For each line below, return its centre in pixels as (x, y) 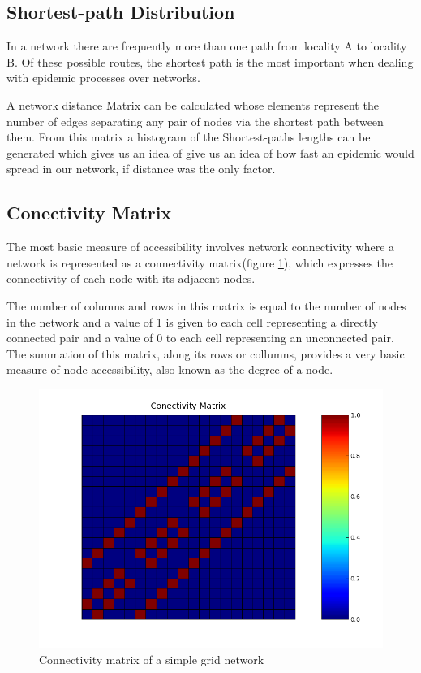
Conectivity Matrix (89, 213)
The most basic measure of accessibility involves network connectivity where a (201, 247)
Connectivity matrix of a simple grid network (152, 659)
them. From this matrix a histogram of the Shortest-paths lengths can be (189, 137)
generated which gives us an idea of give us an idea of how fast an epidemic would (210, 152)
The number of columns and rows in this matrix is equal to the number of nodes (206, 305)
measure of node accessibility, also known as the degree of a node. (170, 369)
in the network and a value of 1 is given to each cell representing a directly (192, 321)
